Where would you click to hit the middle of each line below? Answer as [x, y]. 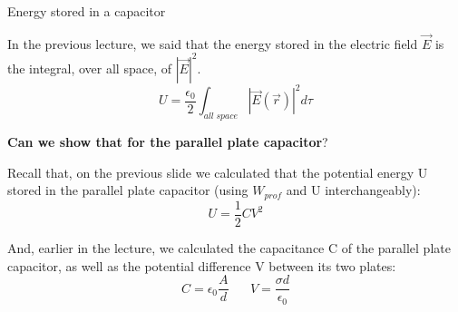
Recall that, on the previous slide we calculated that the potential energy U [218, 172]
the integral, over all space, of [89, 68]
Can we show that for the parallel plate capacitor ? [168, 142]
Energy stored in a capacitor [87, 11]
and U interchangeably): [353, 190]
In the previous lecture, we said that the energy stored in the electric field [213, 43]
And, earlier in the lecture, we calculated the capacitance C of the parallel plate [229, 247]
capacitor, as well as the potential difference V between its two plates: [202, 265]
